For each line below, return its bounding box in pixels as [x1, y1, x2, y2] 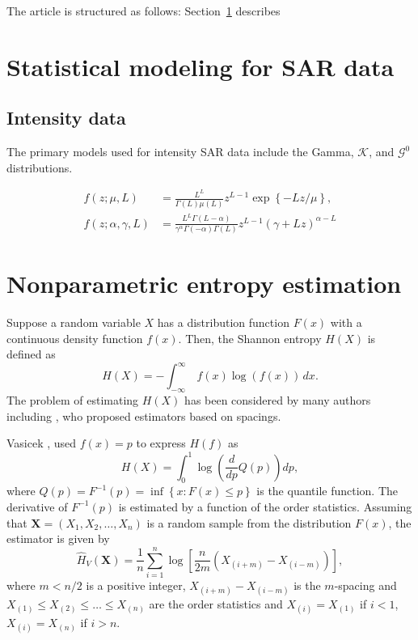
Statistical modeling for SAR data [6, 49, 395, 83]
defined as [6, 345, 56, 362]
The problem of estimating [6, 392, 139, 409]
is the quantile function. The [256, 482, 399, 499]
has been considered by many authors [184, 392, 371, 409]
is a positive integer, [86, 576, 186, 593]
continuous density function [6, 329, 143, 346]
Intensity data [6, 105, 126, 130]
